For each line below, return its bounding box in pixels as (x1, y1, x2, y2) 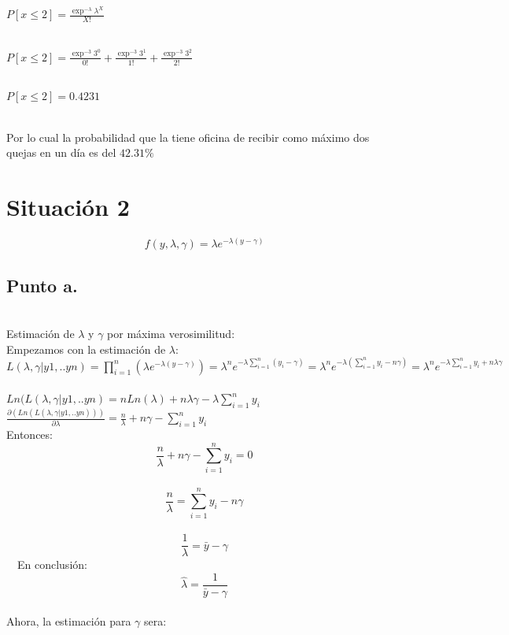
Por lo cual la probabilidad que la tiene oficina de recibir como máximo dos (6, 128, 370, 145)
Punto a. (6, 273, 78, 297)
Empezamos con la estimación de (6, 340, 166, 357)
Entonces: (6, 426, 53, 443)
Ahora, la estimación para (6, 613, 131, 629)
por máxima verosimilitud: (107, 325, 235, 341)
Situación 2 (6, 191, 130, 223)
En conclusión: (17, 556, 87, 573)
